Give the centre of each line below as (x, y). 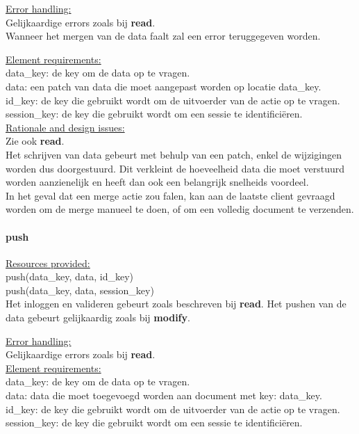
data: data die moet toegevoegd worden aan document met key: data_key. (164, 395)
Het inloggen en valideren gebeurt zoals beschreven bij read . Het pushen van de (176, 304)
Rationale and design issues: (65, 127)
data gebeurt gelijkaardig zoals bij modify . (98, 318)
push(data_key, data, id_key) (70, 276)
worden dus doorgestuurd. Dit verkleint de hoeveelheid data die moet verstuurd (175, 168)
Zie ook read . (35, 141)
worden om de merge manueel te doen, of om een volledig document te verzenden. (180, 209)
